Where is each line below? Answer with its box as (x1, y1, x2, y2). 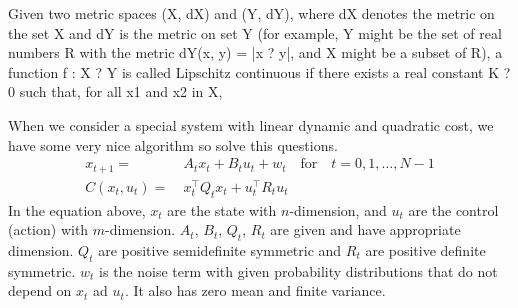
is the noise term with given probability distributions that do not (99, 260, 498, 281)
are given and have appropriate (270, 219, 461, 240)
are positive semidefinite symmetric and (98, 239, 342, 260)
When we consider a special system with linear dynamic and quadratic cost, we (8, 114, 494, 135)
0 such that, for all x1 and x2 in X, (8, 81, 223, 102)
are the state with (167, 199, 277, 220)
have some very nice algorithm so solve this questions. (8, 134, 338, 155)
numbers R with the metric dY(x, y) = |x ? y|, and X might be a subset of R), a (8, 42, 503, 63)
